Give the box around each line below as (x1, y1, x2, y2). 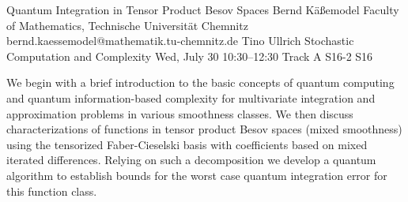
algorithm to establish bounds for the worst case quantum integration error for (6, 166, 387, 183)
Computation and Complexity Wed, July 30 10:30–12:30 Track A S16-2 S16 (6, 47, 373, 64)
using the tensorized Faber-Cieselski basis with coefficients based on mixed (6, 136, 368, 152)
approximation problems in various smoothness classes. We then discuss (6, 105, 353, 122)
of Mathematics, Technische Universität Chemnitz (6, 17, 248, 33)
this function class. (6, 182, 97, 199)
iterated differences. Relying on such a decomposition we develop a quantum (6, 151, 376, 168)
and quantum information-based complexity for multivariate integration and (6, 89, 376, 106)
